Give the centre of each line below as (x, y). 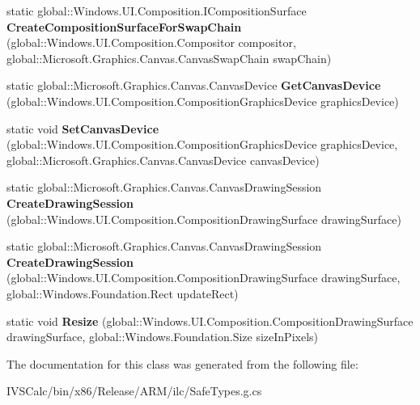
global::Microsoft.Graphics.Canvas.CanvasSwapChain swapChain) (169, 58)
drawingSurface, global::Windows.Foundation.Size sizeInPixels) (162, 337)
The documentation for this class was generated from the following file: (182, 363)
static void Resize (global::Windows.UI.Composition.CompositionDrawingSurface (210, 321)
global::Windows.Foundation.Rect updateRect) (123, 293)
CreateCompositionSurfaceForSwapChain (124, 26)
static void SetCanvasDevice (83, 128)
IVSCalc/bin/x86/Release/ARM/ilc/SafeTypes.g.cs (134, 391)
